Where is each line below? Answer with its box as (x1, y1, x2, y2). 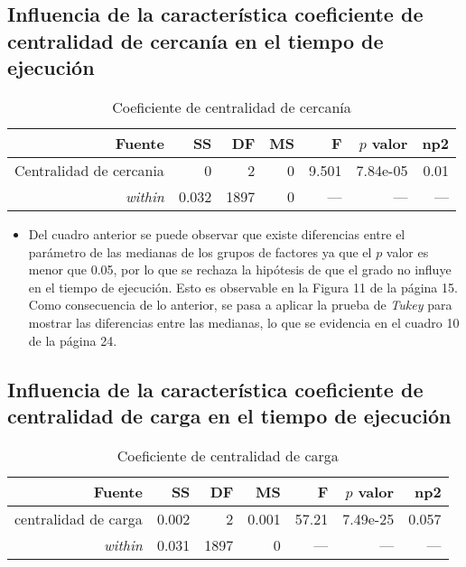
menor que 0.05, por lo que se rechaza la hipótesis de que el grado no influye (28, 260, 452, 279)
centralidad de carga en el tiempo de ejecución (7, 401, 452, 429)
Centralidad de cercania (14, 159, 164, 181)
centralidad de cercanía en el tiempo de (7, 26, 384, 54)
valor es (386, 242, 429, 261)
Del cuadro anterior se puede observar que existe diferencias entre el (28, 224, 405, 243)
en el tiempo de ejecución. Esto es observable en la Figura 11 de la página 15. (28, 277, 458, 296)
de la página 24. (28, 330, 117, 349)
